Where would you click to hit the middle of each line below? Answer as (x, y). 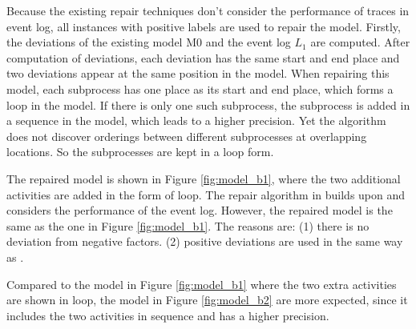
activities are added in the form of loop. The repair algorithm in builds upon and (206, 194)
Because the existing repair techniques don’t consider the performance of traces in (208, 10)
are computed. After (360, 42)
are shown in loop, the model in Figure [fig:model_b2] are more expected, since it (207, 300)
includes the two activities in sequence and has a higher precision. (168, 315)
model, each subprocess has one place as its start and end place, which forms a (200, 88)
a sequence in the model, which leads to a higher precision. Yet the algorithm (196, 120)
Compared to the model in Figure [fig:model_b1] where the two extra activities (202, 284)
